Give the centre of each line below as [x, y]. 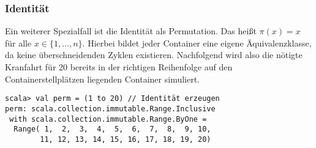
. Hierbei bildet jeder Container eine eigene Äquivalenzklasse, [197, 43]
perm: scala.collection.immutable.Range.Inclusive [110, 109]
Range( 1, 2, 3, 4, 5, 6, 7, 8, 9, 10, [112, 129]
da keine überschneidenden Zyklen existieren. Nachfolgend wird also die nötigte [154, 55]
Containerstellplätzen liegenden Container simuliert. [103, 79]
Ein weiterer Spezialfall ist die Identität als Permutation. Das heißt [131, 31]
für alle [18, 43]
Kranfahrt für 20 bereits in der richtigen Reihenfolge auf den [119, 67]
